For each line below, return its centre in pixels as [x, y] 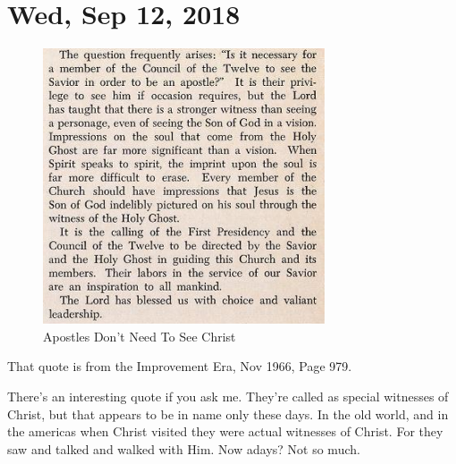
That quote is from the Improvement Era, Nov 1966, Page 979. [180, 366]
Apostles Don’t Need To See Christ [139, 336]
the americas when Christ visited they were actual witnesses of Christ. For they [225, 431]
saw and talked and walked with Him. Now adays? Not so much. [184, 448]
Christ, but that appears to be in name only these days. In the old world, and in [228, 413]
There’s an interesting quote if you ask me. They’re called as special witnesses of [228, 396]
